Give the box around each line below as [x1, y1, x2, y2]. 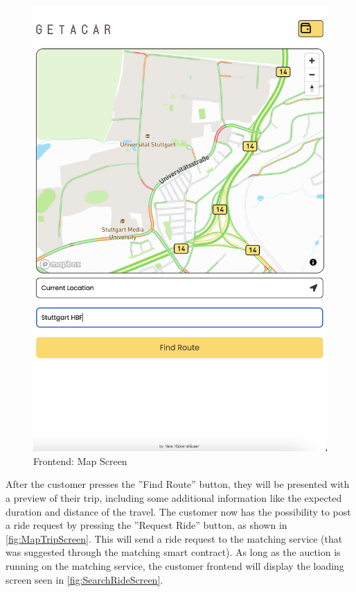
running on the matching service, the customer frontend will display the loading [6, 559, 344, 573]
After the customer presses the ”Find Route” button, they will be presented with [6, 477, 350, 491]
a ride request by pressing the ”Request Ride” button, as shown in [6, 518, 287, 532]
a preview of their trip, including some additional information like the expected [6, 491, 342, 505]
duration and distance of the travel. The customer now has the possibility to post [6, 504, 351, 518]
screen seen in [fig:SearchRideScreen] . [6, 572, 163, 586]
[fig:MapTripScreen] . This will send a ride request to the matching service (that [6, 531, 343, 546]
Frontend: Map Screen [33, 453, 127, 468]
